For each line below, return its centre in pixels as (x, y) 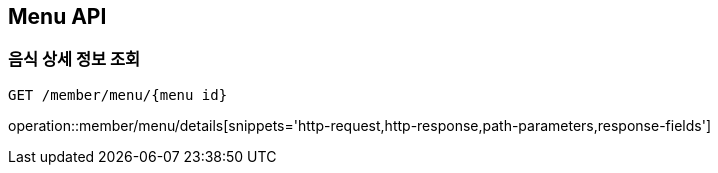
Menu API (57, 16)
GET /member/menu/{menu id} (118, 94)
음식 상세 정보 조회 (74, 59)
